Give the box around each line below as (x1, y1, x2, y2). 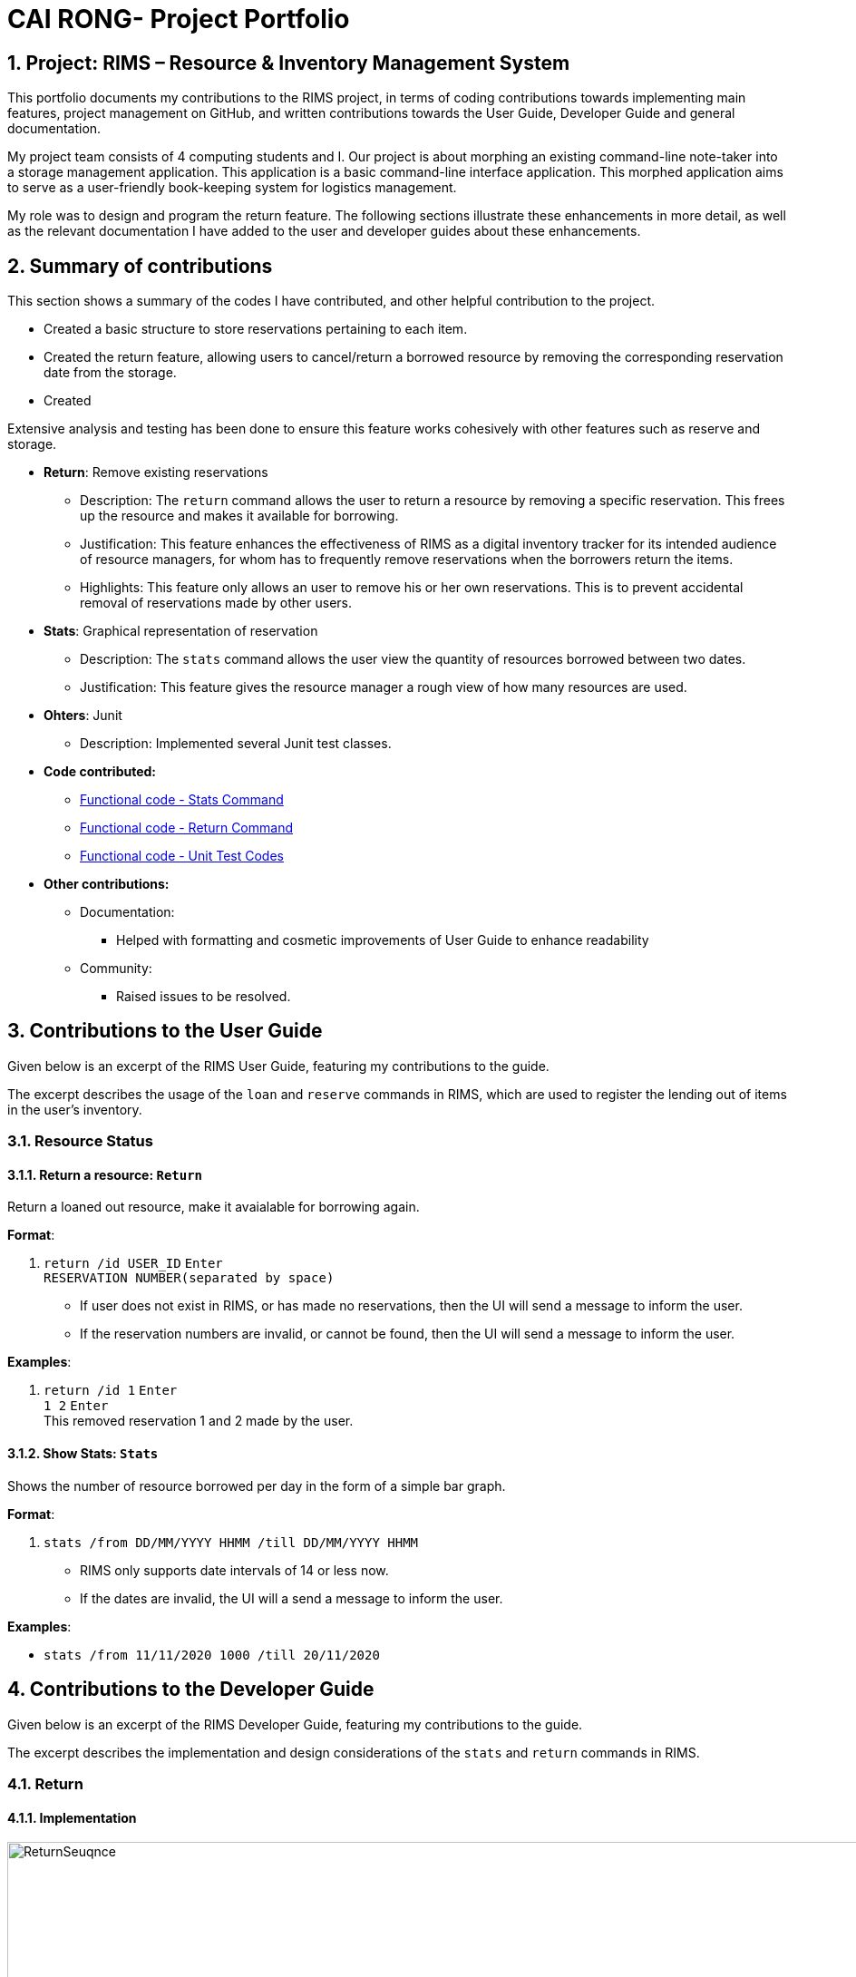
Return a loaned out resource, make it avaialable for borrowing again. (7, 1199, 420, 1215)
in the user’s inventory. (7, 1101, 142, 1117)
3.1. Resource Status (7, 1132, 153, 1151)
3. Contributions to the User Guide (7, 1019, 323, 1043)
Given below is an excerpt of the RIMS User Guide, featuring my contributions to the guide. (7, 1057, 550, 1074)
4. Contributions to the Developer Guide (7, 1678, 374, 1701)
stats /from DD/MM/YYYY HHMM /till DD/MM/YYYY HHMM (44, 1534, 419, 1550)
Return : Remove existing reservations (44, 464, 268, 481)
